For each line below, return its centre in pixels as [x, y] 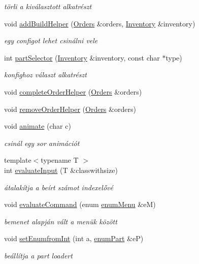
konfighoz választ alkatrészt [45, 75]
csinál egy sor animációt [42, 143]
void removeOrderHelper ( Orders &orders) [70, 109]
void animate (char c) [38, 126]
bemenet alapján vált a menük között [61, 221]
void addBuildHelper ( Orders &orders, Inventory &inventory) [100, 23]
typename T [60, 160]
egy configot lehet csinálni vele [51, 40]
